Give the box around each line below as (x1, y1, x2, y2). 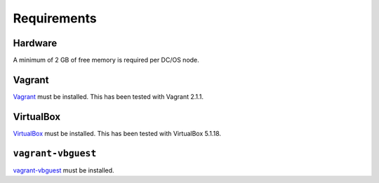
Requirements (13, 11, 98, 26)
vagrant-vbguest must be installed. (13, 165, 115, 175)
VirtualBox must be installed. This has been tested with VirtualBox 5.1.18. (13, 129, 221, 137)
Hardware (13, 37, 58, 49)
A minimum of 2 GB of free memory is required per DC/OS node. (13, 56, 199, 65)
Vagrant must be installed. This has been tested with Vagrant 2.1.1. (13, 92, 204, 101)
